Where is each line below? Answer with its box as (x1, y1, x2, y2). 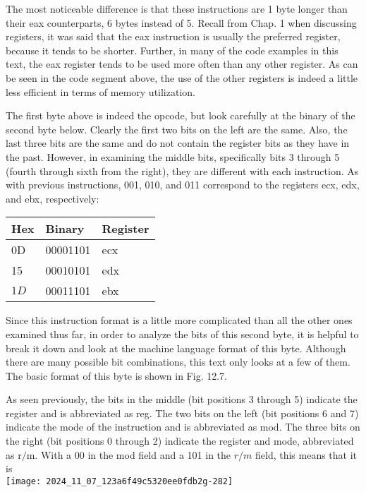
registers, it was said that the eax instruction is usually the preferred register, (6, 29, 341, 44)
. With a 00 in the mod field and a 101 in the (35, 447, 231, 462)
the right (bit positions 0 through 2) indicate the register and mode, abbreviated (6, 433, 354, 448)
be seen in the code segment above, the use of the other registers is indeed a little (6, 70, 358, 85)
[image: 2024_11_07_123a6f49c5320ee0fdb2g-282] (6, 476, 233, 486)
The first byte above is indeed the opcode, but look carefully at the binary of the (6, 108, 355, 123)
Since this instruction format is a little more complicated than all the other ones (6, 313, 353, 328)
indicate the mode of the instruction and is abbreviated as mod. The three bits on (6, 419, 360, 434)
